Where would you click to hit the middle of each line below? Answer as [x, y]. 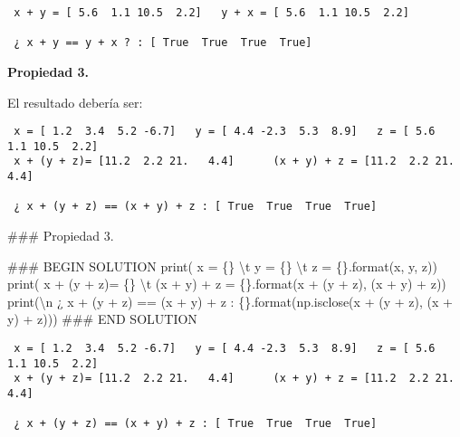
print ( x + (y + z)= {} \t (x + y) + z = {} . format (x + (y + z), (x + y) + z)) [227, 284]
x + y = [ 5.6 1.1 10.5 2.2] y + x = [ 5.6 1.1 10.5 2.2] [211, 13]
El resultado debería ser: [75, 102]
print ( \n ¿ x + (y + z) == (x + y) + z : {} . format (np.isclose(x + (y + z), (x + [230, 301]
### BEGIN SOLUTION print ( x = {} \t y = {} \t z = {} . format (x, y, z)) [222, 266]
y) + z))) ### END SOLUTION [102, 319]
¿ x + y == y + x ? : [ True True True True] [163, 43]
